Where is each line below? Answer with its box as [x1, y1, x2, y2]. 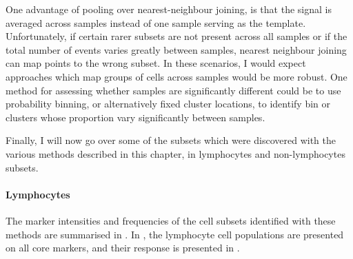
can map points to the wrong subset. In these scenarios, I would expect [6, 56, 306, 70]
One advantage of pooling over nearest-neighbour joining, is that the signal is [6, 2, 332, 16]
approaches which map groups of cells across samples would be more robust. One [6, 69, 347, 83]
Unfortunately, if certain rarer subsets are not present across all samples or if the [6, 29, 347, 43]
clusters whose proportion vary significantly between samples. [6, 110, 265, 124]
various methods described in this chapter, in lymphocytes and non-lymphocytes [6, 146, 345, 160]
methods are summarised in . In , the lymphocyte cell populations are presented [6, 227, 344, 241]
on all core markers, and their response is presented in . [6, 240, 240, 255]
